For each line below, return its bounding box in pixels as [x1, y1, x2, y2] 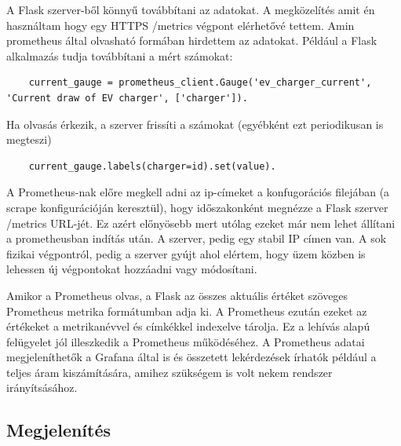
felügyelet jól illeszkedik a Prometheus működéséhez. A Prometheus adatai [6, 333, 365, 349]
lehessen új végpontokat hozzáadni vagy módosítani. [6, 261, 257, 277]
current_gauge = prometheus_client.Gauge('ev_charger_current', [28, 77, 372, 89]
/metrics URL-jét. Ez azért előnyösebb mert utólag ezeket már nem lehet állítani [6, 214, 396, 231]
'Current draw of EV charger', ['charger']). [6, 92, 248, 104]
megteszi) [6, 131, 52, 148]
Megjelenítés [6, 418, 111, 442]
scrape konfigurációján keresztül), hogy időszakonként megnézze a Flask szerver [6, 199, 388, 215]
